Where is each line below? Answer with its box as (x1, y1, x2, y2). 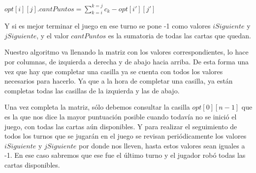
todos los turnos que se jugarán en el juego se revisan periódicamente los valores (4, 131, 247, 141)
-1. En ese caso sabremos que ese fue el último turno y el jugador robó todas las (4, 150, 246, 160)
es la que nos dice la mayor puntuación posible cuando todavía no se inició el (4, 112, 237, 122)
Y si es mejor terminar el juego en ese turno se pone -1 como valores (4, 21, 211, 31)
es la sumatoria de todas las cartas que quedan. (108, 30, 251, 40)
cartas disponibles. (4, 160, 60, 170)
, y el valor (36, 30, 69, 40)
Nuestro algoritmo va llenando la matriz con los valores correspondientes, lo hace (4, 47, 249, 57)
